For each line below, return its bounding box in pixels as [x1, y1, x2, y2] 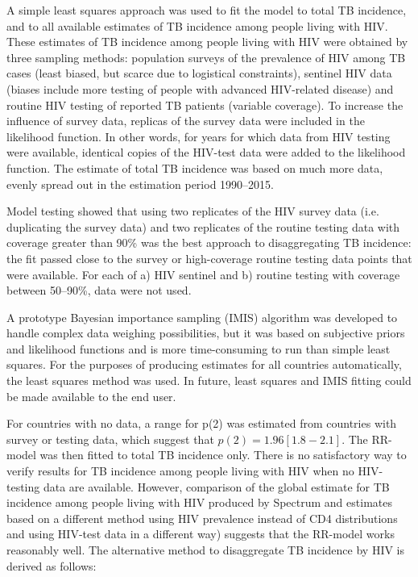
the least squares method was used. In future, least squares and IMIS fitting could [6, 372, 412, 389]
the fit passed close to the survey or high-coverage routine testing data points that [6, 249, 412, 266]
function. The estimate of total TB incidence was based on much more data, [6, 159, 383, 176]
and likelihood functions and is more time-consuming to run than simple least [6, 340, 391, 357]
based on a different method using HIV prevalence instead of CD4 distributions [6, 509, 398, 526]
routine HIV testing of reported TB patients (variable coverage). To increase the [6, 96, 404, 113]
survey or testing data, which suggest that [6, 430, 214, 447]
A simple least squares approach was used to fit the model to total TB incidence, [6, 2, 407, 18]
